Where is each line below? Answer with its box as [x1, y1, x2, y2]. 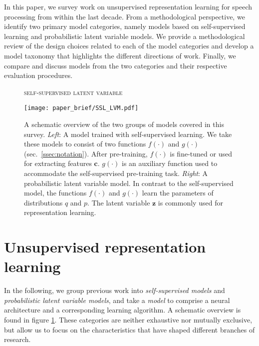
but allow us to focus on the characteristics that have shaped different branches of [4, 324, 255, 334]
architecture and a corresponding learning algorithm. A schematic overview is [4, 304, 241, 315]
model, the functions [24, 187, 87, 198]
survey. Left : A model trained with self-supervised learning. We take [24, 128, 232, 139]
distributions [24, 197, 63, 207]
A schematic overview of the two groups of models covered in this [24, 119, 224, 129]
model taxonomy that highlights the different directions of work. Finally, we [4, 50, 236, 60]
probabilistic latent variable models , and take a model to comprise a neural [4, 294, 230, 305]
